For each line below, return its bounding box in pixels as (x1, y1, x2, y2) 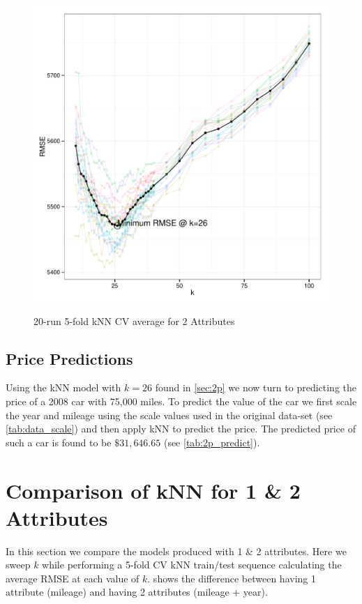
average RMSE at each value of (6, 571, 139, 585)
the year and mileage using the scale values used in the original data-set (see (6, 407, 333, 422)
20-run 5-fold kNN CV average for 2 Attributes (33, 313, 235, 328)
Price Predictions (6, 347, 133, 369)
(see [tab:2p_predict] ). (163, 435, 260, 449)
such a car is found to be (6, 435, 112, 449)
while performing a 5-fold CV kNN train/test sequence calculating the (42, 557, 342, 572)
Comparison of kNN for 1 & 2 (6, 476, 301, 504)
